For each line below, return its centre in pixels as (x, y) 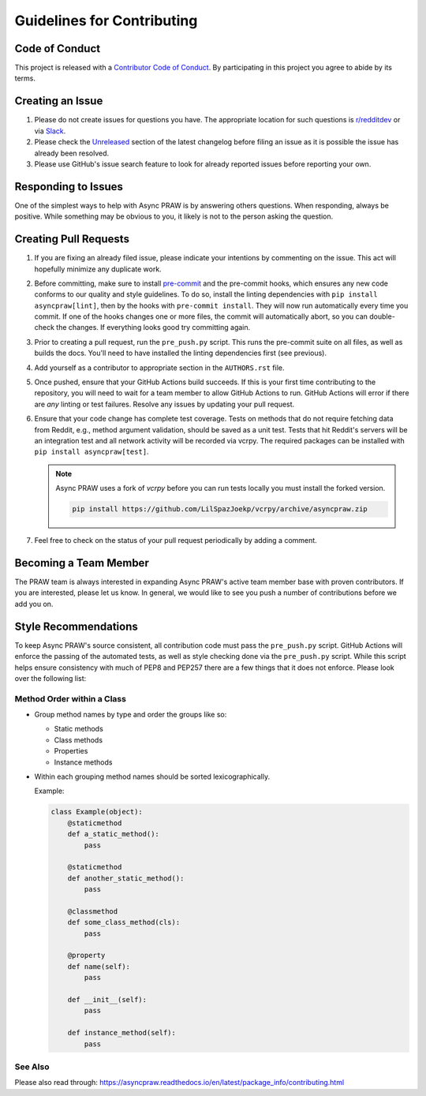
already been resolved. (72, 153)
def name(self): (99, 966)
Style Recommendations (76, 626)
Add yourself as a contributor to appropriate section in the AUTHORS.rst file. (159, 368)
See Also (32, 1067)
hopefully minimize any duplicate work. (98, 269)
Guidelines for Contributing (106, 21)
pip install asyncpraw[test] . (92, 452)
